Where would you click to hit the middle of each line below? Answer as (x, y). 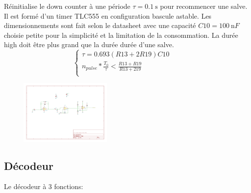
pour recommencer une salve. (204, 6)
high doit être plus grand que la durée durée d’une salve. (89, 44)
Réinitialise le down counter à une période (67, 6)
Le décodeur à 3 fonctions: (44, 186)
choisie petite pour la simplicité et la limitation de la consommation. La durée (121, 35)
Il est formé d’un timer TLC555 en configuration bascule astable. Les (108, 15)
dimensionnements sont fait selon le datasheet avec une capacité (100, 25)
